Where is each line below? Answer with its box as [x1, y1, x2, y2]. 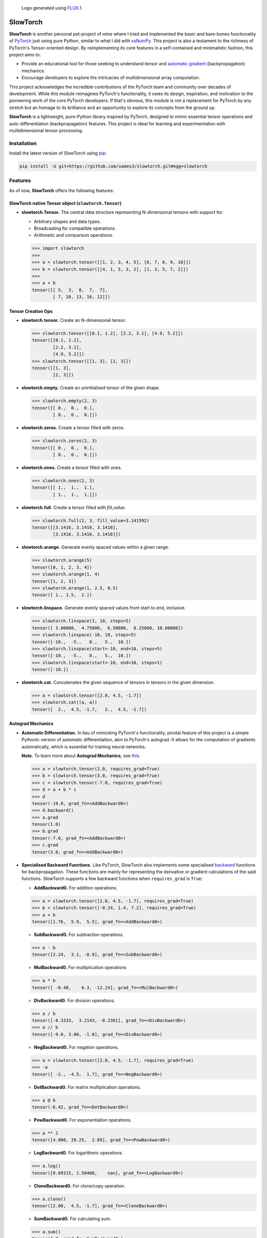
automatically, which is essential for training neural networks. [21, 743, 146, 750]
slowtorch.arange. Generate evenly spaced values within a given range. [21, 544, 170, 550]
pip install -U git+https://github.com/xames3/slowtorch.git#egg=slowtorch [19, 163, 208, 169]
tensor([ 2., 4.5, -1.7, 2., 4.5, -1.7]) [32, 706, 147, 712]
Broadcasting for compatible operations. [34, 225, 116, 231]
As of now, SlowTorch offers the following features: [9, 187, 114, 193]
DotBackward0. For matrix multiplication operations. [34, 1084, 141, 1090]
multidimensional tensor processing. [9, 127, 84, 133]
